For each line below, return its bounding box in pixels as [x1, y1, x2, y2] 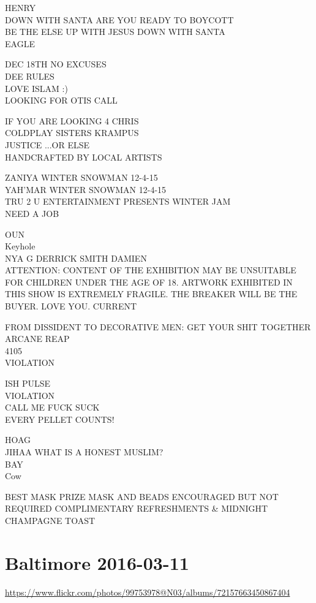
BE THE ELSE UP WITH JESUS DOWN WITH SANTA [5, 25, 225, 38]
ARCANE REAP [5, 332, 70, 345]
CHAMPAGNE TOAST [5, 514, 96, 526]
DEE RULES [5, 69, 55, 82]
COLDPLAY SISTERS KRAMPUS [5, 126, 139, 139]
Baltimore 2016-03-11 [5, 550, 189, 575]
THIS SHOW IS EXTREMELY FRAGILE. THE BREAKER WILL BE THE [5, 287, 298, 300]
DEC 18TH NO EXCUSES [5, 58, 107, 70]
